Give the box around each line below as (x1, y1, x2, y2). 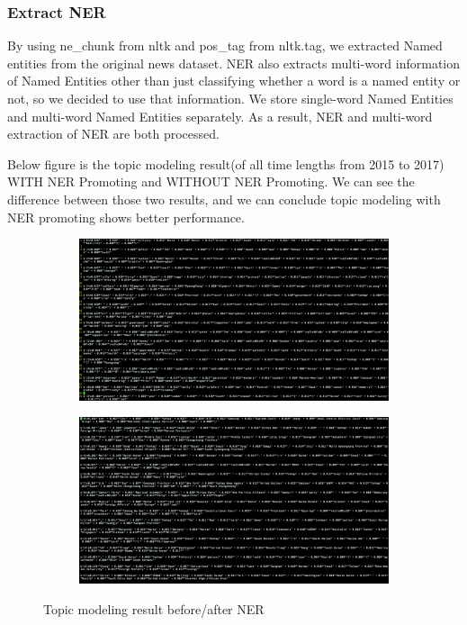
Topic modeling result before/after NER (43, 599, 265, 618)
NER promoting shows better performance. (7, 207, 245, 226)
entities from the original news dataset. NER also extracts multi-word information (7, 53, 461, 72)
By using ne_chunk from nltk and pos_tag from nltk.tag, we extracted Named (7, 36, 443, 55)
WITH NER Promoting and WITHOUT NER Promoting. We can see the (7, 172, 415, 191)
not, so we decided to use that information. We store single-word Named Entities (7, 89, 454, 107)
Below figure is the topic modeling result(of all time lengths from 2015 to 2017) (7, 154, 445, 173)
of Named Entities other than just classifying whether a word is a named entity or (7, 71, 461, 90)
